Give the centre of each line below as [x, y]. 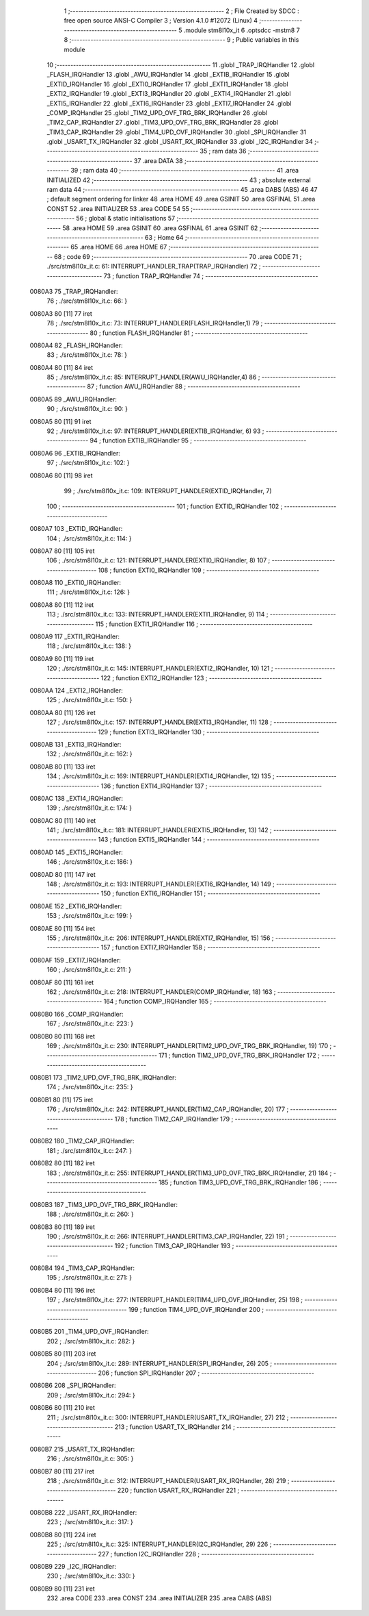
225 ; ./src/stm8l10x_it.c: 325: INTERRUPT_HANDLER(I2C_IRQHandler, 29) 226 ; [159, 1544]
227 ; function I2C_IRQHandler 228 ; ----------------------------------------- [206, 1554]
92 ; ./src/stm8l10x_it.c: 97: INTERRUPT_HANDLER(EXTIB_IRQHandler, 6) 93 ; [155, 431]
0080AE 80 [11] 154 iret [63, 928]
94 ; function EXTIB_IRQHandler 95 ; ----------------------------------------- [198, 440]
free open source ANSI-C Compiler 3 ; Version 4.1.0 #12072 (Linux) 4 [161, 21]
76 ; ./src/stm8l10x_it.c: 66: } [87, 301]
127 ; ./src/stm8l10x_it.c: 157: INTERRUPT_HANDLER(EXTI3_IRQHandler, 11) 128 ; [160, 722]
